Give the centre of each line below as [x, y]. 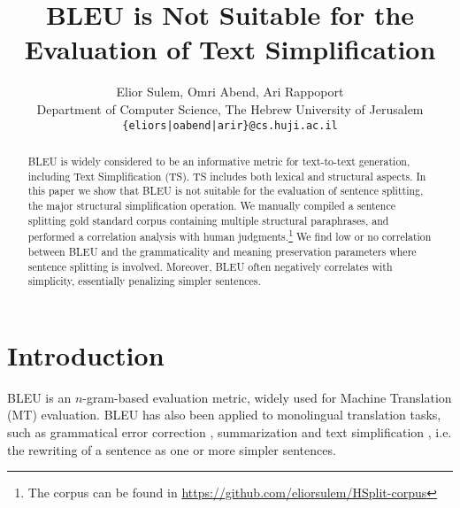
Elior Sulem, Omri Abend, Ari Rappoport [230, 92]
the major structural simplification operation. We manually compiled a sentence [211, 205]
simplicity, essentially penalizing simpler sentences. [144, 281]
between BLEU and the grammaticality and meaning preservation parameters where [222, 251]
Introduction [86, 354]
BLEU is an [39, 397]
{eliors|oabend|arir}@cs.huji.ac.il [230, 125]
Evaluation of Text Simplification [230, 49]
